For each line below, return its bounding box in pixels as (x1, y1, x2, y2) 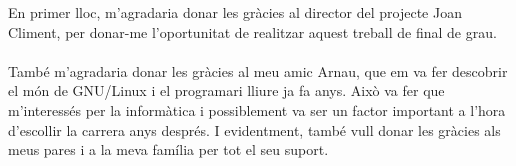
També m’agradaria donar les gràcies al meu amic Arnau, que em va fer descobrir (8, 60, 508, 81)
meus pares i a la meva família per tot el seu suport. (8, 139, 329, 160)
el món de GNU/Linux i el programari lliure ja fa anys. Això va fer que (8, 80, 445, 101)
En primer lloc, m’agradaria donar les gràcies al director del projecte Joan (8, 2, 462, 22)
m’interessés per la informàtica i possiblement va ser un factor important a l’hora (8, 99, 506, 120)
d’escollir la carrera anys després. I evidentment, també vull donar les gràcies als (8, 119, 501, 140)
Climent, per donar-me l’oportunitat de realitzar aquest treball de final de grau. (8, 21, 497, 42)
